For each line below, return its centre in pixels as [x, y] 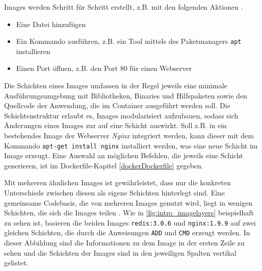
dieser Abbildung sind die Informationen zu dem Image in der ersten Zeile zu [124, 243]
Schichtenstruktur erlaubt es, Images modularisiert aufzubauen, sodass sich [121, 115]
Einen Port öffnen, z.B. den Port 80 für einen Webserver [104, 68]
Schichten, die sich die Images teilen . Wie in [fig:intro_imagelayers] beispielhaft [129, 213]
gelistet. [16, 263]
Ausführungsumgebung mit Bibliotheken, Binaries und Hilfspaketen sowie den [126, 95]
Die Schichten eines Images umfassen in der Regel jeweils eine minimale [116, 85]
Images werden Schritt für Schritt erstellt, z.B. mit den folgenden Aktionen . [124, 7]
